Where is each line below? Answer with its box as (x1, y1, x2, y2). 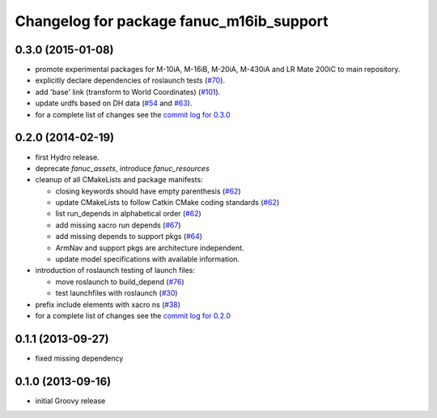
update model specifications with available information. (55, 254, 240, 264)
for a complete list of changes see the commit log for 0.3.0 (35, 109, 231, 119)
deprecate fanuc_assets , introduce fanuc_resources (35, 163, 210, 173)
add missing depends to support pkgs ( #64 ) (55, 232, 202, 241)
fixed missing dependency (35, 353, 124, 363)
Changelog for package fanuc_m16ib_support (15, 12, 329, 30)
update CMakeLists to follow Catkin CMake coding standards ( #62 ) (55, 198, 279, 207)
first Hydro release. (35, 152, 100, 162)
